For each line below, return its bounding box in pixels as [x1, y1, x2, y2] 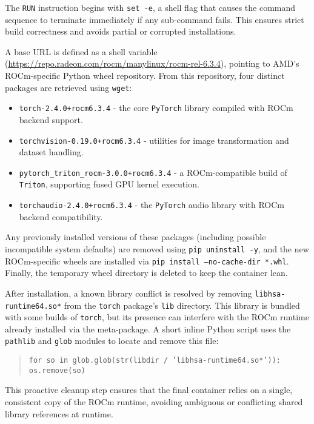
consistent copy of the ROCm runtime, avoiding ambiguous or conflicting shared [5, 395, 303, 408]
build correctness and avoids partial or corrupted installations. [5, 25, 236, 38]
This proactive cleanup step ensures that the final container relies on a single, [5, 383, 293, 396]
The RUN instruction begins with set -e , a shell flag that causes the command [5, 1, 296, 13]
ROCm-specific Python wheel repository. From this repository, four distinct [5, 69, 285, 82]
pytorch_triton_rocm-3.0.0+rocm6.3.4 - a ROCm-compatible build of [19, 166, 287, 178]
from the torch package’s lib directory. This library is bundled [64, 298, 300, 311]
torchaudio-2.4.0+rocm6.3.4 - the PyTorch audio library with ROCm [19, 198, 285, 211]
